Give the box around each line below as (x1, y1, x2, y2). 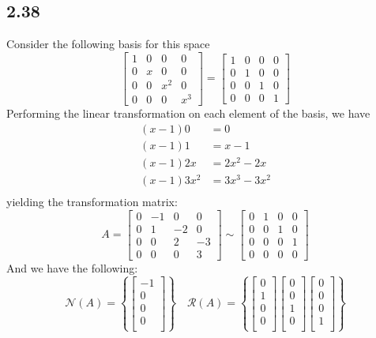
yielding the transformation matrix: (6, 193, 178, 209)
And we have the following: (6, 259, 138, 276)
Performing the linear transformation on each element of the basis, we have (6, 105, 370, 122)
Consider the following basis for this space (6, 36, 210, 52)
